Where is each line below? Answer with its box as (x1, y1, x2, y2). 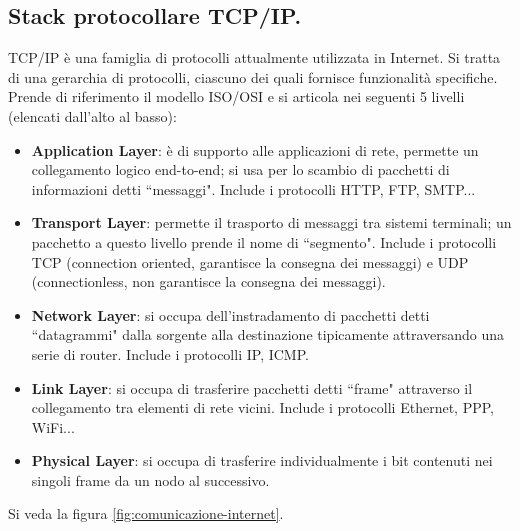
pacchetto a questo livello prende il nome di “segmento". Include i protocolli (31, 231, 497, 252)
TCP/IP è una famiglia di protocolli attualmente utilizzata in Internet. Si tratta (8, 47, 501, 68)
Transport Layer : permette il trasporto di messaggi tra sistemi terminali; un (31, 212, 512, 233)
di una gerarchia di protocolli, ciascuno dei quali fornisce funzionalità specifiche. (8, 66, 498, 87)
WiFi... (31, 416, 75, 437)
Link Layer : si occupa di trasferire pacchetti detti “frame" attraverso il (31, 377, 473, 398)
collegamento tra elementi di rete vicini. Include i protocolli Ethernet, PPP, (31, 397, 494, 418)
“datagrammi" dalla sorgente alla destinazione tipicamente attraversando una (31, 324, 505, 345)
